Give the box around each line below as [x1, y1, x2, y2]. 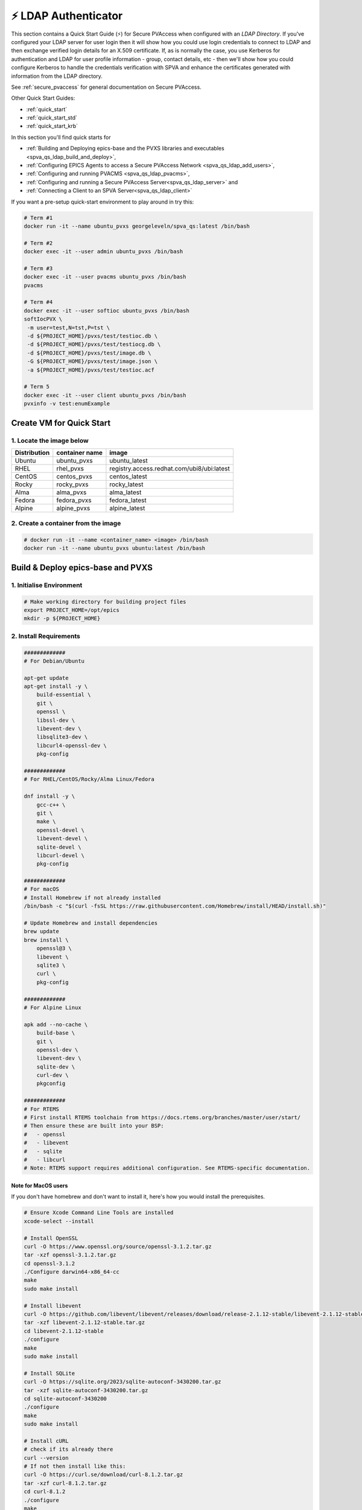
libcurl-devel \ [36, 852, 84, 859]
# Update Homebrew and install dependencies [24, 920, 158, 927]
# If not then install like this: [24, 1463, 126, 1470]
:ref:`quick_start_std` [26, 114, 78, 121]
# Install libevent [24, 1302, 81, 1309]
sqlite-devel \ [36, 843, 81, 850]
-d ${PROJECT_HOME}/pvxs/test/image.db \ [27, 349, 151, 356]
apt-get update [24, 674, 69, 681]
